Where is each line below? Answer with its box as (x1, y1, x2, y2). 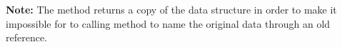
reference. (6, 30, 48, 45)
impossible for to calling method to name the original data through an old (6, 16, 331, 31)
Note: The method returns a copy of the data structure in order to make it (6, 2, 337, 16)
